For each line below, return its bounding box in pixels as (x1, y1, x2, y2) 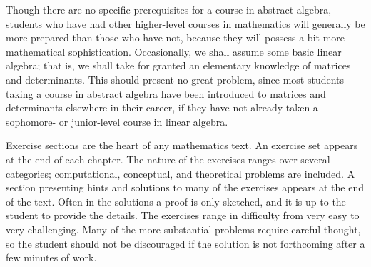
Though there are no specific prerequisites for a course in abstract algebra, (6, 2, 332, 16)
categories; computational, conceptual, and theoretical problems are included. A (6, 166, 355, 181)
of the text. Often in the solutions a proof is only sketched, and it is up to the (6, 193, 346, 208)
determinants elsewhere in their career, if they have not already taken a (6, 100, 318, 115)
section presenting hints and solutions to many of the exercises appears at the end (6, 180, 364, 195)
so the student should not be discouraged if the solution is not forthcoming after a (6, 236, 365, 251)
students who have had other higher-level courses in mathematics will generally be (6, 16, 365, 31)
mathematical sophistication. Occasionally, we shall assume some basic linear (6, 44, 342, 59)
